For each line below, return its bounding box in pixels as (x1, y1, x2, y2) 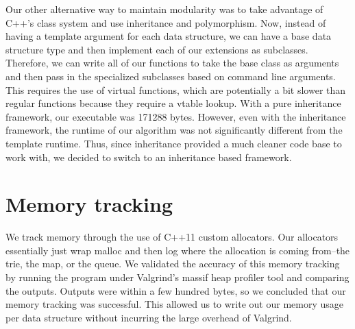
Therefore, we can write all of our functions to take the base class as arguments (5, 56, 339, 70)
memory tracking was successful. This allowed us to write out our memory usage (5, 297, 343, 311)
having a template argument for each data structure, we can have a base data (5, 29, 332, 43)
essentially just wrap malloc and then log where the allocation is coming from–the (5, 243, 350, 257)
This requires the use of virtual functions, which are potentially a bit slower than (5, 82, 346, 97)
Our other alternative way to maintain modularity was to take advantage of (5, 2, 323, 16)
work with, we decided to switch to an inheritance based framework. (5, 149, 292, 164)
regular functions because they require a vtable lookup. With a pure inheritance (5, 96, 341, 110)
